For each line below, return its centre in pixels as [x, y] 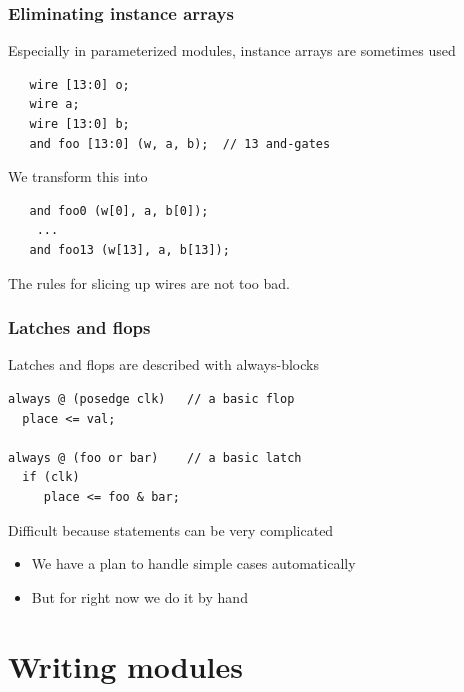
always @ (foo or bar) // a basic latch [155, 457]
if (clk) [51, 477]
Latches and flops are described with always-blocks [163, 364]
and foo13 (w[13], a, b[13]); [129, 249]
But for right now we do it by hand [139, 596]
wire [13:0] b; [79, 124]
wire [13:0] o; [79, 84]
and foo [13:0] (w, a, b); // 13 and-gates [180, 143]
